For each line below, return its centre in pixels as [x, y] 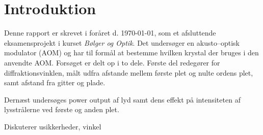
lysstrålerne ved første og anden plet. [62, 109]
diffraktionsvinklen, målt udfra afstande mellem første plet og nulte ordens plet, [129, 72]
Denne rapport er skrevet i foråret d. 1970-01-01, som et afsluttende [110, 33]
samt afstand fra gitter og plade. [55, 82]
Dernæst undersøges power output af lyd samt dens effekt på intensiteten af [122, 99]
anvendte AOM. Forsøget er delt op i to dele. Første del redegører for [112, 62]
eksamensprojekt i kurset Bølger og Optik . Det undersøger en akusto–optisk [122, 42]
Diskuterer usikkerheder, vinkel [53, 126]
